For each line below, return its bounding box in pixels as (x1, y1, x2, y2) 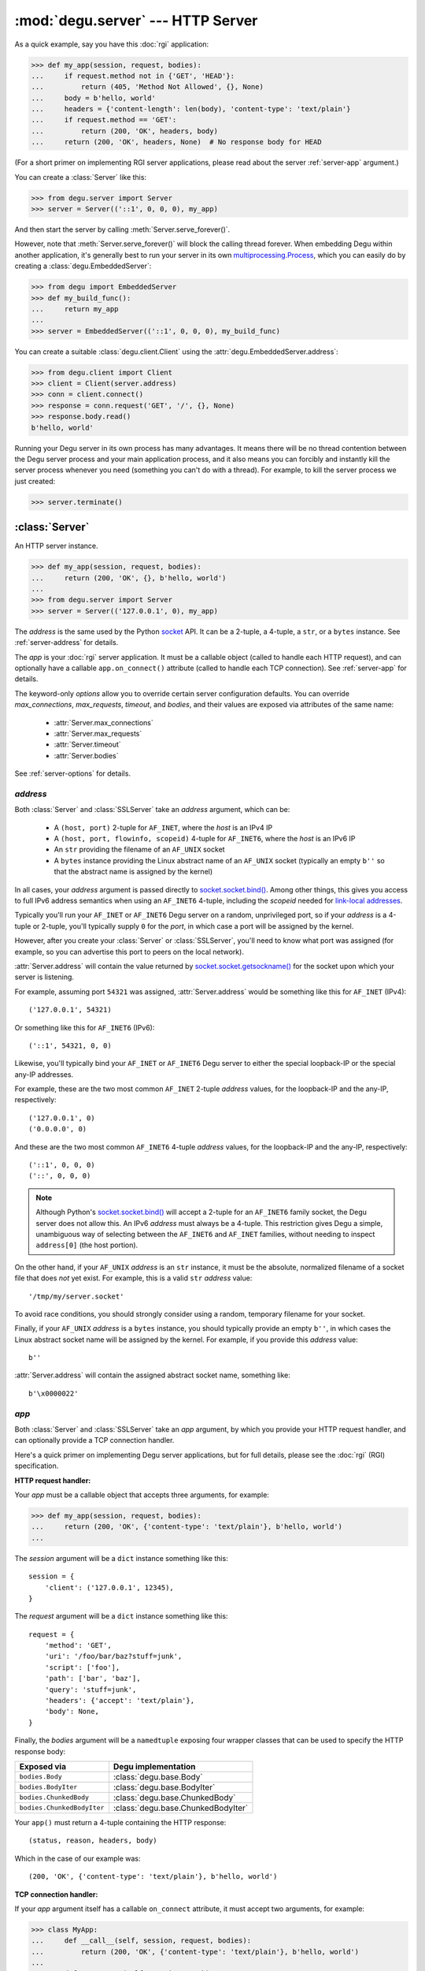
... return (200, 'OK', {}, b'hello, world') (31, 573, 227, 583)
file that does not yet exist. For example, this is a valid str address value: (14, 1273, 253, 1283)
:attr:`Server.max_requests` (54, 728, 142, 738)
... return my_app (31, 304, 119, 313)
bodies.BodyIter (19, 1783, 78, 1791)
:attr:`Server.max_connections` (54, 717, 153, 727)
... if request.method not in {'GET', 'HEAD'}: (31, 71, 235, 80)
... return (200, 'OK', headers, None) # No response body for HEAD (31, 138, 322, 147)
